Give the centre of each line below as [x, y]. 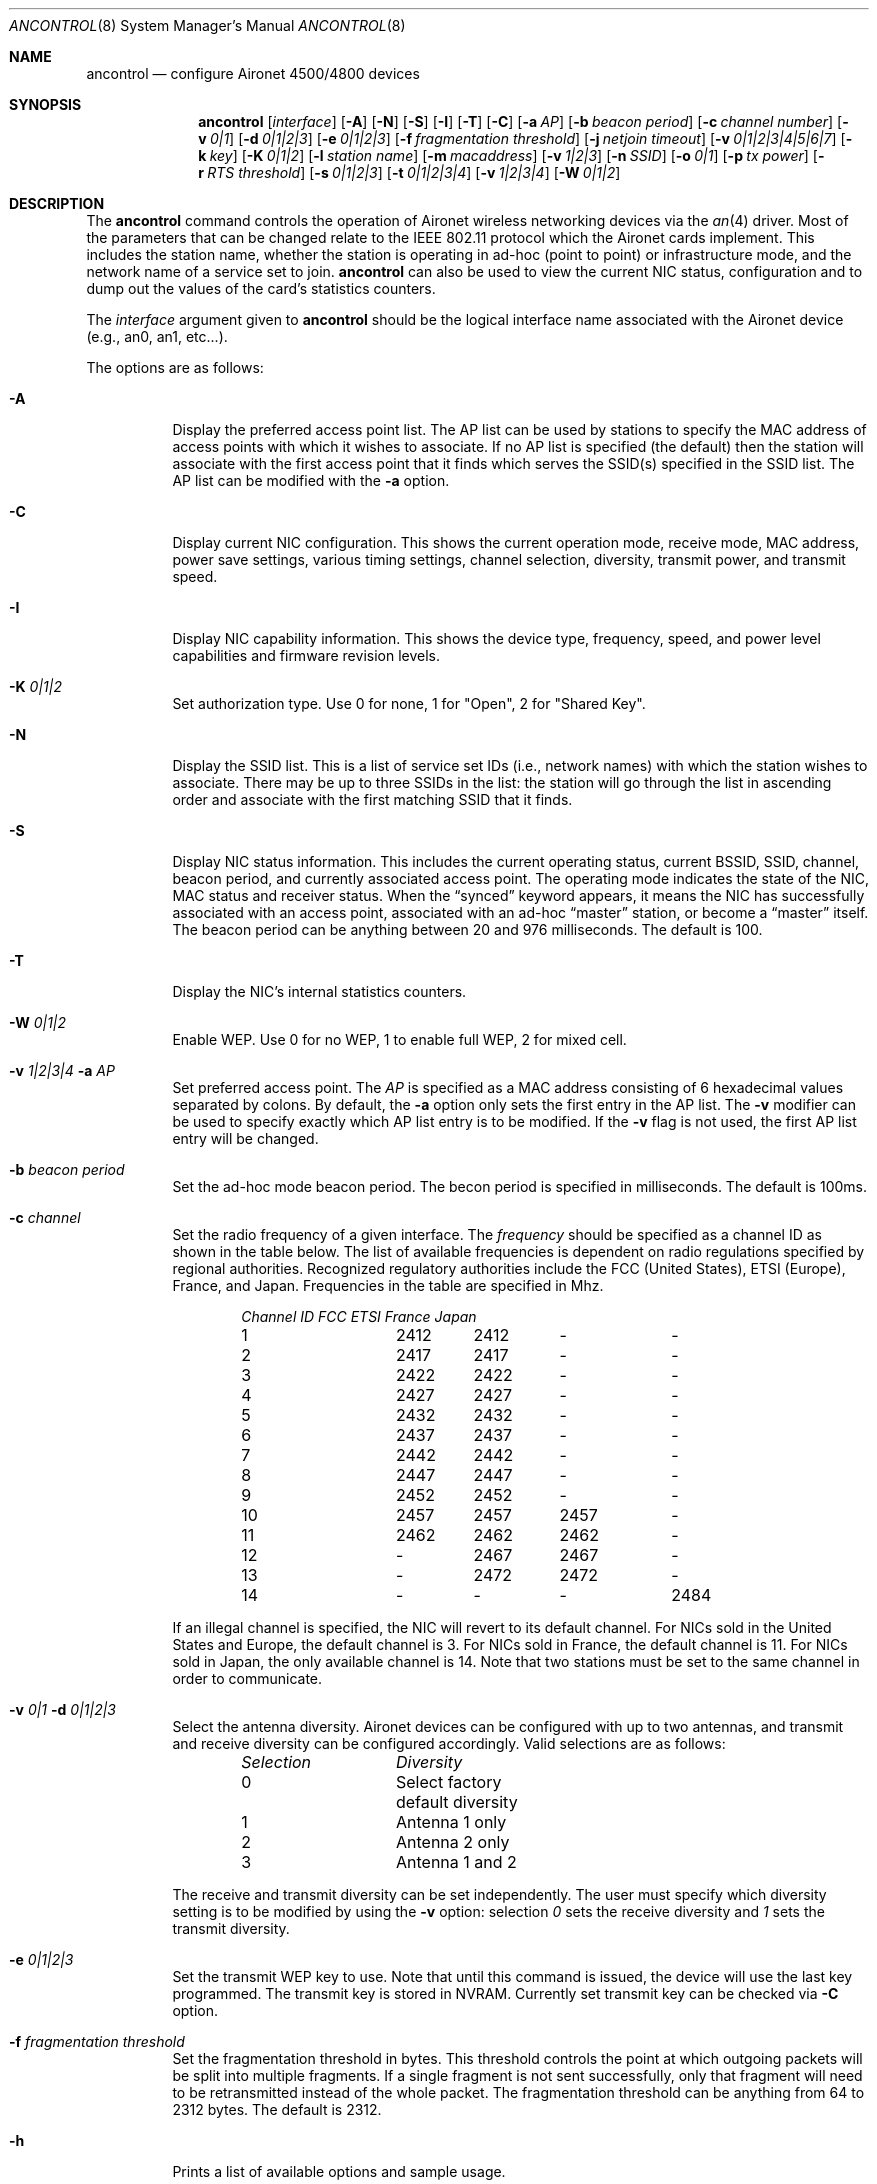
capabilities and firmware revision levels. [306, 655]
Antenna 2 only [452, 1842]
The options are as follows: [175, 367]
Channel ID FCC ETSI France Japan [359, 1316]
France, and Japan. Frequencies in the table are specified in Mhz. [388, 1285]
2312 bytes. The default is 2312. [277, 2109]
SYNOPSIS [45, 104]
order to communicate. [247, 1678]
